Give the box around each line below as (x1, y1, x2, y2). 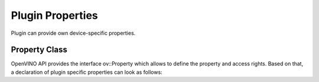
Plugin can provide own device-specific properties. (11, 29, 136, 37)
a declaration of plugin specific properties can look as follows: (11, 68, 162, 76)
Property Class (11, 45, 67, 55)
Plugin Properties (11, 9, 99, 22)
